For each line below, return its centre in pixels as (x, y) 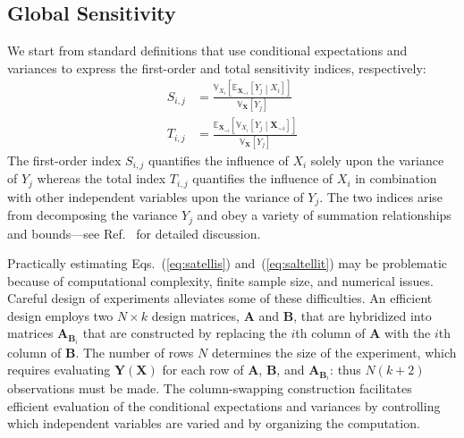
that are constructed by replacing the (185, 333)
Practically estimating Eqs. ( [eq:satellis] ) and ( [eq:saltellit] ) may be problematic (228, 263)
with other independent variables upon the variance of (156, 196)
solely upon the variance (377, 160)
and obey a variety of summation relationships (324, 215)
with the (407, 333)
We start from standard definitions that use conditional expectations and (207, 51)
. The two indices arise (381, 196)
